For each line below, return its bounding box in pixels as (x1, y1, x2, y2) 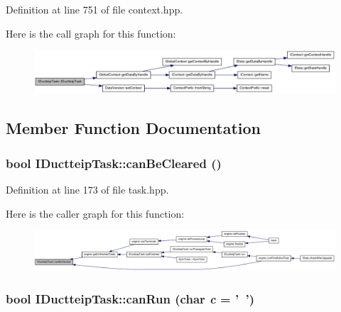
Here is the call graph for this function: (6, 26, 176, 40)
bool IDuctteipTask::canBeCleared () (6, 154, 222, 172)
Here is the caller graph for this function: (6, 206, 185, 221)
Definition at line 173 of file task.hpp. (6, 182, 169, 197)
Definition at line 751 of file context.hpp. (6, 2, 183, 16)
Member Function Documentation (6, 117, 261, 139)
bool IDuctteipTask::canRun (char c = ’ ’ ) (6, 289, 255, 307)
